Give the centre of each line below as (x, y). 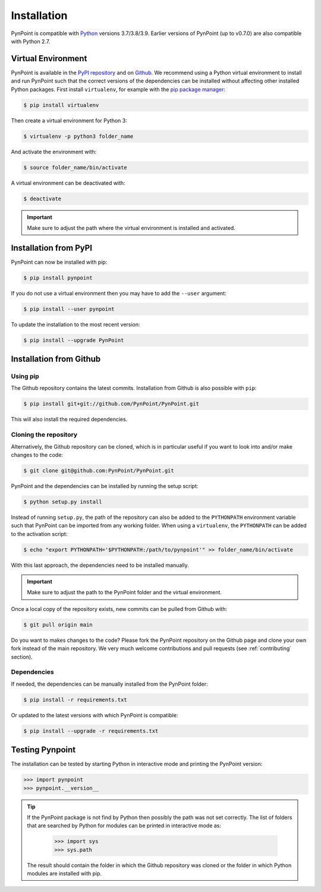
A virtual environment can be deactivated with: (68, 183)
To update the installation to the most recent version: (75, 324)
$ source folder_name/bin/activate (75, 167)
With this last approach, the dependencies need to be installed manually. (100, 565)
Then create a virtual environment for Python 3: (69, 120)
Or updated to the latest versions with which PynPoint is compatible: (95, 715)
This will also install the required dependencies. (69, 420)
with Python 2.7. (31, 41)
